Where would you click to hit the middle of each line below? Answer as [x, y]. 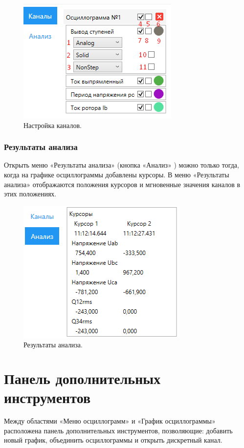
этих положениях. [30, 194]
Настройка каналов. [53, 125]
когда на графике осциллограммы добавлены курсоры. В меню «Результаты [117, 174]
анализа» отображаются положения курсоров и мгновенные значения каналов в [122, 184]
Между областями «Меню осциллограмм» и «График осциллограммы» [110, 421]
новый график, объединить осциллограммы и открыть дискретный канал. [113, 440]
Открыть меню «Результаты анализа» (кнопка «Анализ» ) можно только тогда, [122, 165]
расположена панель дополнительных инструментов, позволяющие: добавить [118, 430]
